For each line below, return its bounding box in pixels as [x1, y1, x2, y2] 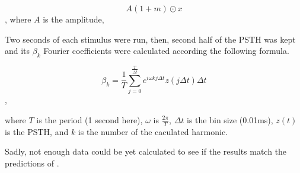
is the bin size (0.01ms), [187, 113, 273, 126]
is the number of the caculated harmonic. [78, 125, 228, 137]
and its [5, 44, 30, 57]
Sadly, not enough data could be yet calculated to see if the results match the [5, 145, 287, 158]
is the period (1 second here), [36, 113, 143, 126]
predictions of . [5, 156, 59, 169]
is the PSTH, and [5, 125, 69, 137]
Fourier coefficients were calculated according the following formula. [43, 44, 289, 57]
